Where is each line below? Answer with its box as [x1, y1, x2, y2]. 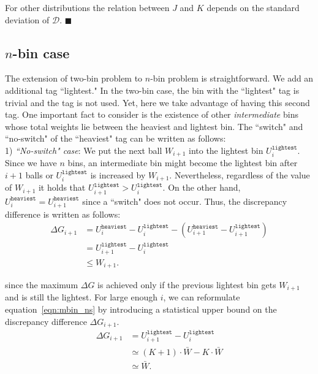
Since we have [5, 156, 57, 169]
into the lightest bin [188, 143, 263, 156]
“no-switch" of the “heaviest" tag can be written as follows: [5, 132, 226, 145]
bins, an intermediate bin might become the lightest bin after [67, 156, 298, 169]
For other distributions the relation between [5, 1, 170, 13]
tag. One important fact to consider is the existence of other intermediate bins [5, 108, 298, 121]
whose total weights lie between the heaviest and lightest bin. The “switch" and [5, 120, 303, 132]
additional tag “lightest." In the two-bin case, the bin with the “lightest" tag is [5, 83, 300, 96]
